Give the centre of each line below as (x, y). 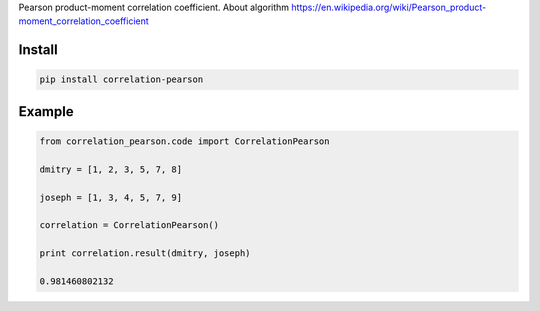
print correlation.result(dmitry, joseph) (145, 253)
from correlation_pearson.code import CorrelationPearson (184, 141)
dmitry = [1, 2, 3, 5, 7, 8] (111, 169)
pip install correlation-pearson (121, 79)
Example (46, 111)
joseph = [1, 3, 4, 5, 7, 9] (111, 197)
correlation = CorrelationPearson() (129, 225)
